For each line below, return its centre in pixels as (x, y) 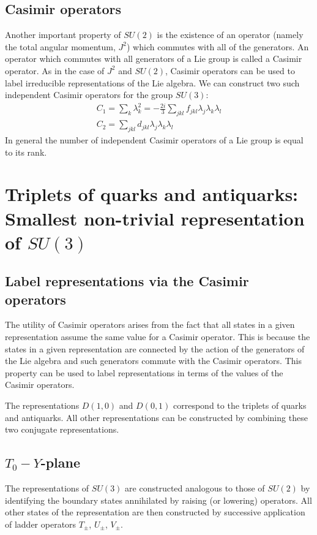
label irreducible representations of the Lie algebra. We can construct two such (152, 82)
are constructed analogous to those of (195, 488)
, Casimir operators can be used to (230, 70)
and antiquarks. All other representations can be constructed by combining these (156, 417)
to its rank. (26, 152)
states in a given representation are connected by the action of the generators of (155, 348)
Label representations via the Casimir (127, 281)
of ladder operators (41, 524)
